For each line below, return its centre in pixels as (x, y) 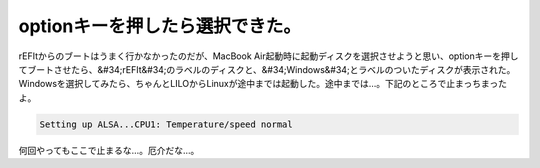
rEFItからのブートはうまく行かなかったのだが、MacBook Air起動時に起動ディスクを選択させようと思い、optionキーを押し (268, 56)
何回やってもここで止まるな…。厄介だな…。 (109, 150)
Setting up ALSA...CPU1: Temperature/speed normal (166, 124)
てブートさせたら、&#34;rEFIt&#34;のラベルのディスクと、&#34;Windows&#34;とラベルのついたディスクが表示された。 (267, 69)
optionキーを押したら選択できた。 (160, 26)
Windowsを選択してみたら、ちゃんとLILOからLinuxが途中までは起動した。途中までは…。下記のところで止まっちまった (262, 84)
